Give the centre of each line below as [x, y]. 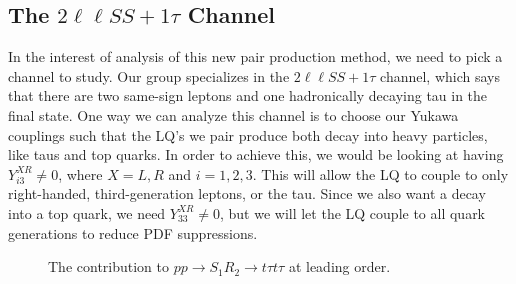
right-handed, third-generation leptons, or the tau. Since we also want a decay [247, 193]
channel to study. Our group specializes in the [149, 75]
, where [80, 173]
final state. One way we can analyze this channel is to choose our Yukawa [233, 114]
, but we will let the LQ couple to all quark [352, 212]
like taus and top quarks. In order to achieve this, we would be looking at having [256, 154]
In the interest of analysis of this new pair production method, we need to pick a [255, 56]
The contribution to [109, 266]
